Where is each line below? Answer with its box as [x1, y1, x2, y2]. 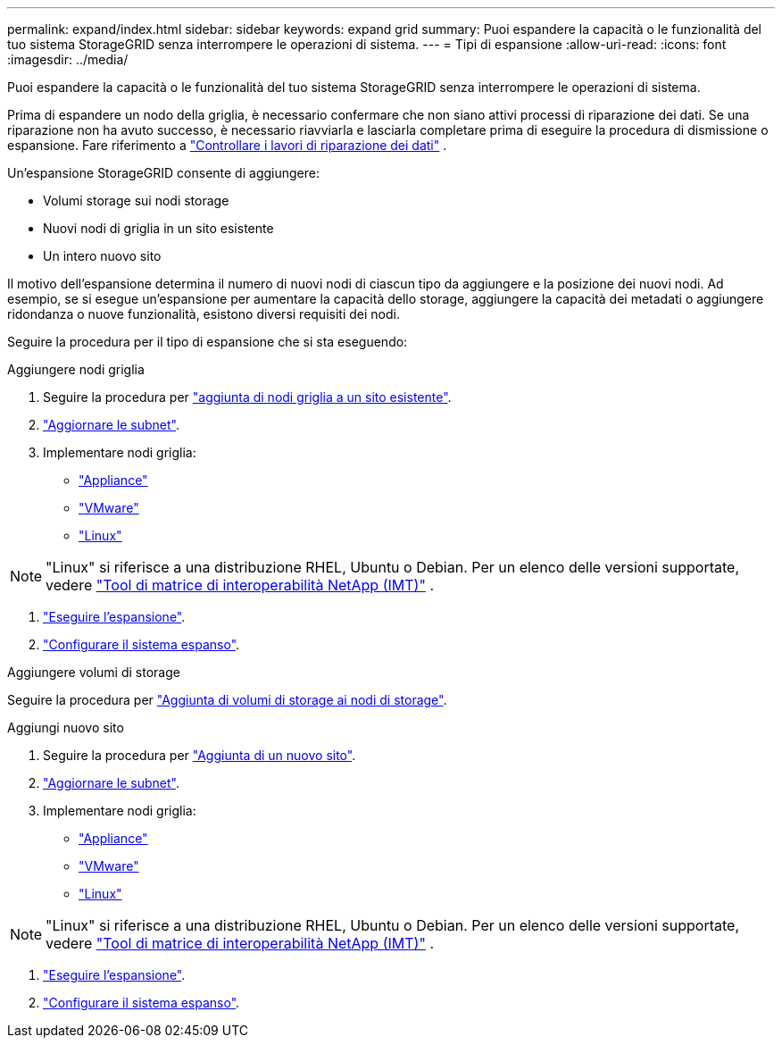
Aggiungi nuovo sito [7, 720, 124, 735]
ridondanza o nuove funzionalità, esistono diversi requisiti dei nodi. [7, 306, 400, 322]
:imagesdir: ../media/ [7, 52, 129, 67]
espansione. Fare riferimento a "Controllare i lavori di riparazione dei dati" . [7, 138, 447, 153]
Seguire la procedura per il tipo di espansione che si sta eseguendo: [7, 334, 408, 349]
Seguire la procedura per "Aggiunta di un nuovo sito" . [43, 748, 356, 763]
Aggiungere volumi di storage [7, 665, 180, 680]
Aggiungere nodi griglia [7, 362, 145, 377]
